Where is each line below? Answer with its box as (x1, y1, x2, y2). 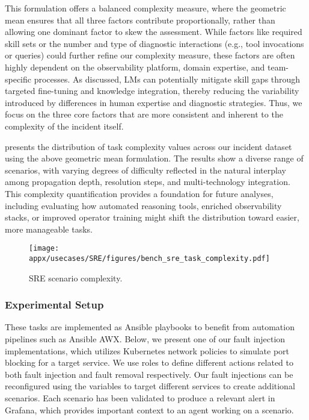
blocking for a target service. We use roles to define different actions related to (5, 356, 294, 369)
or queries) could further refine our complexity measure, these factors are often (5, 49, 295, 61)
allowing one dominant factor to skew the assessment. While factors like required (5, 25, 302, 38)
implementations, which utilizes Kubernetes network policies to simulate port (5, 344, 289, 357)
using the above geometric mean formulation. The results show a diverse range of (5, 152, 304, 165)
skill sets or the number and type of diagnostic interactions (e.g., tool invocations (5, 37, 304, 49)
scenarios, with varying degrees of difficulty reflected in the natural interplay (5, 163, 286, 176)
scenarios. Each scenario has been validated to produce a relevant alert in (5, 391, 275, 404)
